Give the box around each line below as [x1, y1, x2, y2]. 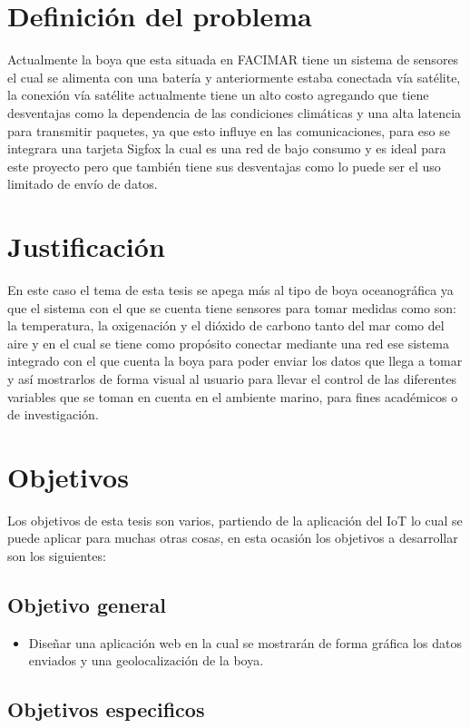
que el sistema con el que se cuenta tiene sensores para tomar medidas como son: [7, 298, 456, 317]
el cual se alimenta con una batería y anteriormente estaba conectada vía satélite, [7, 67, 461, 86]
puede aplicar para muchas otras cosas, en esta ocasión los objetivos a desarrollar [7, 528, 458, 547]
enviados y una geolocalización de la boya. [28, 651, 264, 670]
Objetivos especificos [7, 695, 205, 723]
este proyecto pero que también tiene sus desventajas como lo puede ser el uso [7, 156, 441, 175]
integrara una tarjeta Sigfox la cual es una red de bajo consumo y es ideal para [7, 139, 446, 158]
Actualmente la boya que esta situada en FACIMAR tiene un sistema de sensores [7, 50, 459, 69]
